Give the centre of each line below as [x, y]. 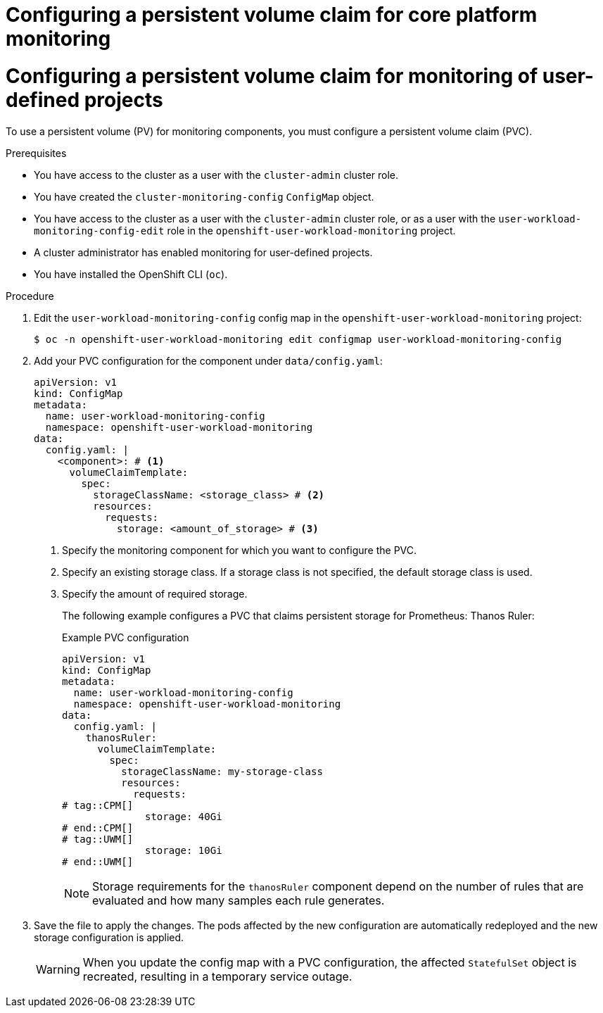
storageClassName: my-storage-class [222, 771]
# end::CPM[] [98, 828]
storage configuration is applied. [109, 937]
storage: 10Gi [184, 850]
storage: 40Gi [184, 816]
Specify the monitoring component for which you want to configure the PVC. [240, 550]
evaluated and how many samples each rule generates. [239, 900]
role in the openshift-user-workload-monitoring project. [311, 230]
